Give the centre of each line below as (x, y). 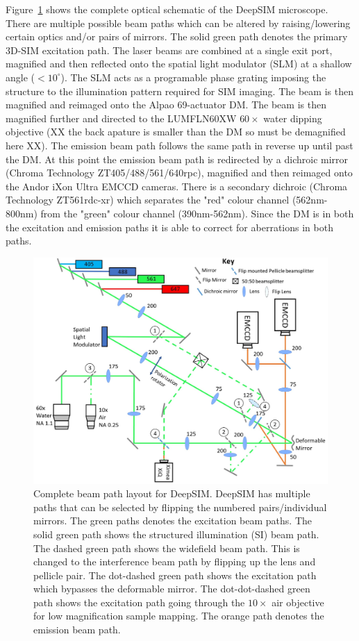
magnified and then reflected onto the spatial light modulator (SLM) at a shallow (179, 64)
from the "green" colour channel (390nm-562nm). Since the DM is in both (197, 213)
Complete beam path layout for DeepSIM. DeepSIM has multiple (172, 493)
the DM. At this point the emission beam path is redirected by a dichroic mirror (177, 159)
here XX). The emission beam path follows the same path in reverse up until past (179, 145)
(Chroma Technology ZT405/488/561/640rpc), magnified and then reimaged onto (179, 173)
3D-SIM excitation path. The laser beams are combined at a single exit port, (169, 50)
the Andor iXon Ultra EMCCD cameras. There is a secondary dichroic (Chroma (177, 186)
